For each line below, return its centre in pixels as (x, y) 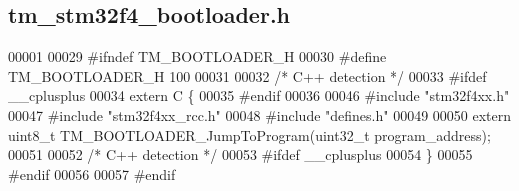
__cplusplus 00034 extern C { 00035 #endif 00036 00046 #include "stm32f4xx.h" (259, 95)
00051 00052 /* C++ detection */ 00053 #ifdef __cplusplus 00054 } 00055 (240, 154)
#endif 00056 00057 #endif (92, 173)
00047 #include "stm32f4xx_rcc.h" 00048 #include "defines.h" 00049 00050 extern (260, 114)
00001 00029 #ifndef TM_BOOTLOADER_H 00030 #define (197, 56)
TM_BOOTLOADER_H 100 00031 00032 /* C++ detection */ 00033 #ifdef (247, 75)
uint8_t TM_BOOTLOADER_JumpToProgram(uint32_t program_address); (249, 134)
